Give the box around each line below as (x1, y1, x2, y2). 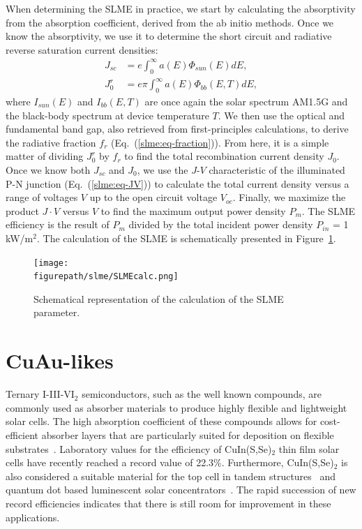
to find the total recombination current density (124, 149, 324, 163)
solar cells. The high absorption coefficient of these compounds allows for (6, 414, 317, 429)
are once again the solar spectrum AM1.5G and (144, 94, 348, 109)
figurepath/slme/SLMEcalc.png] (33, 271, 179, 282)
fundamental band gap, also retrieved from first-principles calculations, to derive (6, 121, 349, 136)
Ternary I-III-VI (6, 387, 75, 401)
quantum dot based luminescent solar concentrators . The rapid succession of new (6, 482, 356, 497)
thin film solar (278, 441, 340, 456)
